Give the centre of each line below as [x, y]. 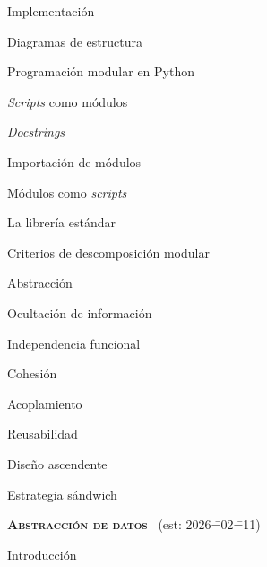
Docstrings [36, 132]
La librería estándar [61, 222]
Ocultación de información [80, 312]
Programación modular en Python [101, 71]
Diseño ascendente [57, 463]
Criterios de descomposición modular [108, 252]
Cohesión [32, 373]
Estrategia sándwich [62, 494]
